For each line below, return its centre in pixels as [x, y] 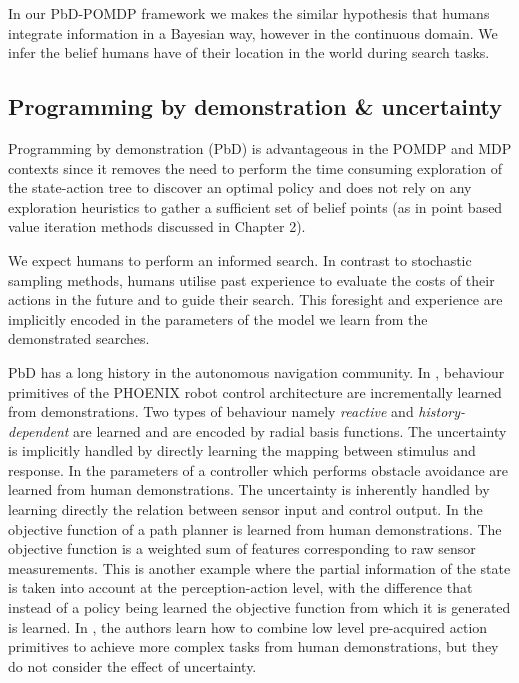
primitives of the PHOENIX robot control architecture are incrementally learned [255, 391]
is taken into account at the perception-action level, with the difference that [240, 587]
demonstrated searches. [79, 338]
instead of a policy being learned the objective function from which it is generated [259, 607]
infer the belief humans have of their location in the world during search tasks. [249, 52]
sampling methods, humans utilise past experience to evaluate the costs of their [251, 279]
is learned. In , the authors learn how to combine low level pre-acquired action [248, 626]
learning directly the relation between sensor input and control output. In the [245, 509]
